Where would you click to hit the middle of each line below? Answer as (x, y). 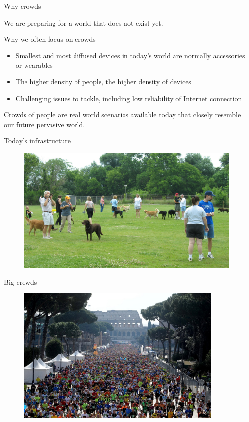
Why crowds (23, 6)
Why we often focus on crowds (50, 39)
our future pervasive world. (45, 124)
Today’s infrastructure (37, 141)
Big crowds (21, 281)
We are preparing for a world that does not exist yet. (84, 22)
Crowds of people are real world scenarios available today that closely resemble (123, 115)
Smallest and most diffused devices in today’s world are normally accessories (130, 55)
